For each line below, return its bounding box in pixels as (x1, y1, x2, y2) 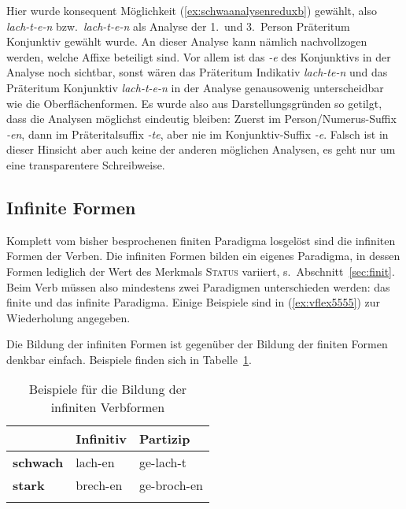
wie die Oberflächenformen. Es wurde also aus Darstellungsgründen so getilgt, (6, 95, 382, 111)
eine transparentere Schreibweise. (6, 156, 165, 173)
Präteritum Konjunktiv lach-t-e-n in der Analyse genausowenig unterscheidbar (6, 79, 384, 95)
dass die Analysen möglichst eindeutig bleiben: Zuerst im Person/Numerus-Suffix (6, 110, 397, 127)
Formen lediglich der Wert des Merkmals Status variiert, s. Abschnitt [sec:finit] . (6, 262, 395, 279)
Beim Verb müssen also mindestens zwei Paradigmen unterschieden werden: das (6, 278, 390, 295)
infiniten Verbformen (50, 398, 165, 417)
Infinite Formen (6, 195, 136, 219)
